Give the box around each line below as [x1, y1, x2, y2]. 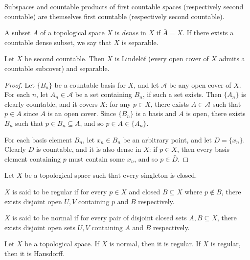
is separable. [121, 37, 159, 47]
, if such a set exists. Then [142, 89, 222, 99]
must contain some [68, 153, 125, 164]
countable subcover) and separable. [4, 63, 110, 73]
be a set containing [75, 89, 132, 99]
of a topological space [40, 27, 105, 38]
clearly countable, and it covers [4, 98, 98, 109]
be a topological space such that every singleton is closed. [24, 170, 197, 180]
